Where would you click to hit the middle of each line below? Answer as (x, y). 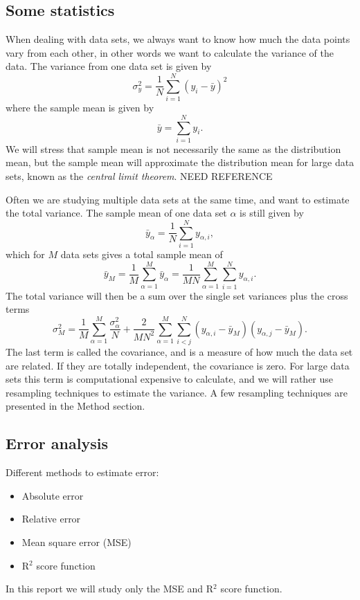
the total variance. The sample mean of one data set (116, 213)
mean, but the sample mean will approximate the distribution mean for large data (180, 162)
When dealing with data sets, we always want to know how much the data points (178, 39)
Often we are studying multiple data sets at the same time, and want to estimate (178, 199)
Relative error (51, 519)
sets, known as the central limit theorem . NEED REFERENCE (139, 176)
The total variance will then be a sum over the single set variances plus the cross (177, 295)
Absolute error (53, 495)
